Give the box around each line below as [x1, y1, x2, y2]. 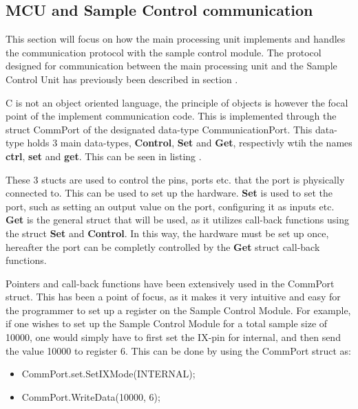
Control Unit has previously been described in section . [6, 71, 238, 86]
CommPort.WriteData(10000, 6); [21, 389, 160, 404]
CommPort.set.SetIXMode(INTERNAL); [21, 366, 196, 381]
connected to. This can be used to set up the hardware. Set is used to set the [6, 186, 333, 200]
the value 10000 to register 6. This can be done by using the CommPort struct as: [6, 343, 351, 357]
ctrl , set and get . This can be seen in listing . [6, 148, 202, 163]
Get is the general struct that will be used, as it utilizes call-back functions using [6, 212, 350, 227]
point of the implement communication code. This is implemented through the [6, 109, 337, 123]
